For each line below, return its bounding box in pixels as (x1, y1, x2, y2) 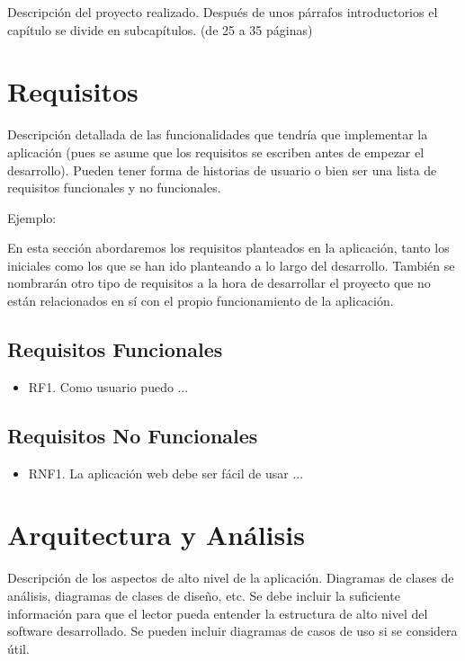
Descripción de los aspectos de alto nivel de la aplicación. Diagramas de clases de (7, 568, 454, 587)
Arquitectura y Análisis (7, 516, 305, 553)
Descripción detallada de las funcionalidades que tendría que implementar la (7, 125, 428, 144)
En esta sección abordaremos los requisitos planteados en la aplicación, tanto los (7, 238, 450, 257)
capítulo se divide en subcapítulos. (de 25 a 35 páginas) (7, 20, 313, 39)
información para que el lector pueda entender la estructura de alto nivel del (7, 603, 428, 622)
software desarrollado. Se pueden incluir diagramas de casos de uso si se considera (7, 621, 458, 640)
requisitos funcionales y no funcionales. (7, 178, 221, 197)
